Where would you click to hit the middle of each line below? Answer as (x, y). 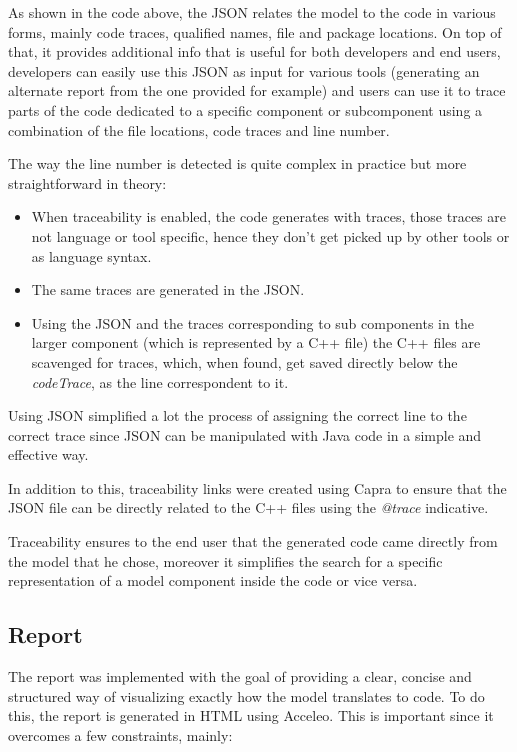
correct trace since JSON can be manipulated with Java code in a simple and (245, 434)
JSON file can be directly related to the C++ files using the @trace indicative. (248, 507)
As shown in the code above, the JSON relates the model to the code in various (252, 12)
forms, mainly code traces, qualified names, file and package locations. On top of (255, 31)
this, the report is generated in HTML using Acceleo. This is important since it (251, 715)
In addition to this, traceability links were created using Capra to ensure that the (257, 487)
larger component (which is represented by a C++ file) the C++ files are (256, 342)
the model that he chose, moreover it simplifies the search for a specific (225, 560)
